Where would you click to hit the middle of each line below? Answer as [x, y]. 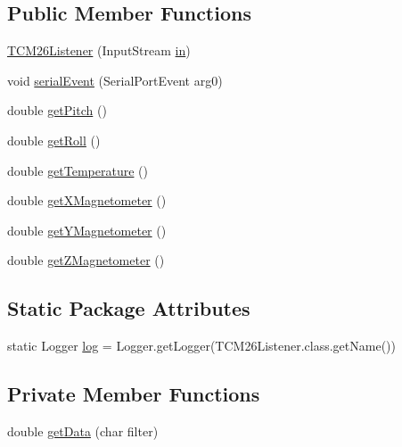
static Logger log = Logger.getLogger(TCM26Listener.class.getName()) [201, 346]
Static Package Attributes [129, 308]
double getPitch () [57, 110]
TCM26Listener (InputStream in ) [99, 50]
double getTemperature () [78, 170]
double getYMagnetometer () [87, 230]
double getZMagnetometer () [86, 260]
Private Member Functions [134, 394]
